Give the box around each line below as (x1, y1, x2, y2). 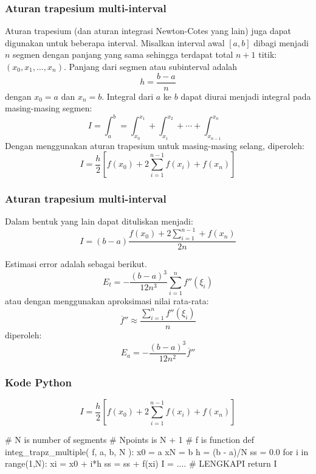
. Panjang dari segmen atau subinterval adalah (63, 60, 238, 72)
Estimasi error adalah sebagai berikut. (5, 257, 147, 270)
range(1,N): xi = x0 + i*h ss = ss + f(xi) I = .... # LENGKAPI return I (5, 457, 277, 470)
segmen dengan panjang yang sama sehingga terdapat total (13, 48, 233, 61)
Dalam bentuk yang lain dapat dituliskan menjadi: (5, 215, 193, 228)
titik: (258, 48, 277, 61)
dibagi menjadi (253, 36, 309, 49)
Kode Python (5, 374, 72, 389)
